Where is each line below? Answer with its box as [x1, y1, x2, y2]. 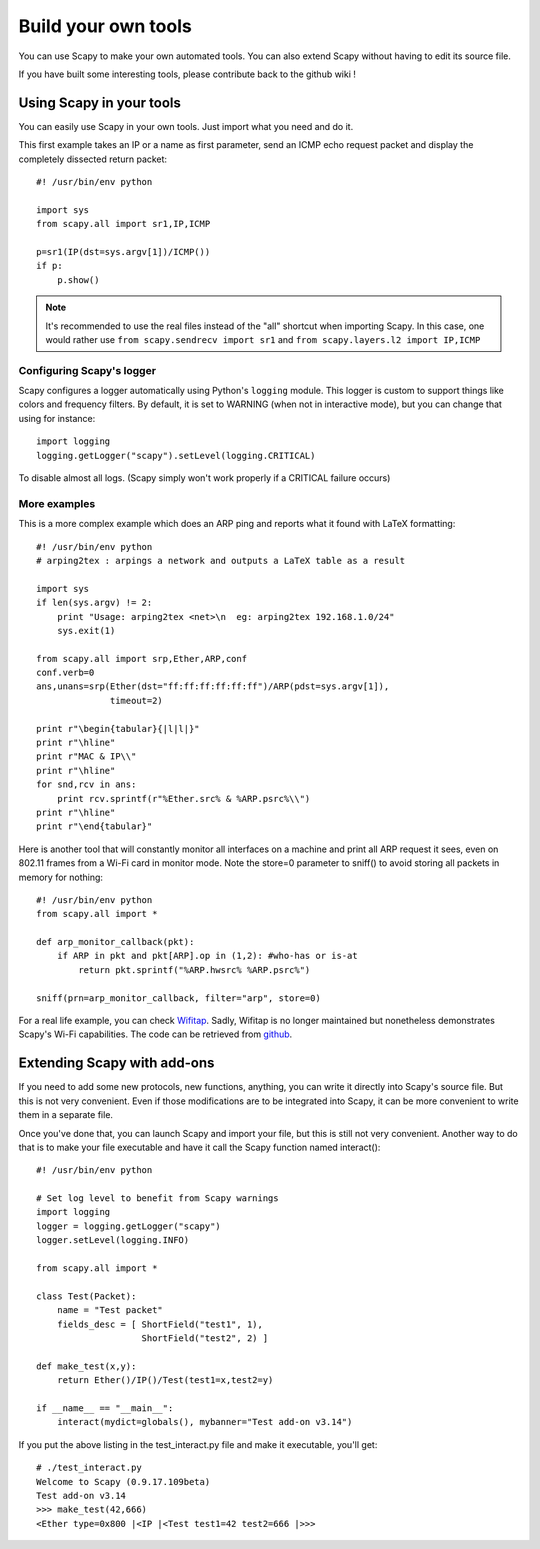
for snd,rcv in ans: [36, 779, 137, 790]
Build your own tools [18, 15, 192, 37]
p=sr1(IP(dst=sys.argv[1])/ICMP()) [36, 246, 211, 257]
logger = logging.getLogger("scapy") [36, 1220, 222, 1232]
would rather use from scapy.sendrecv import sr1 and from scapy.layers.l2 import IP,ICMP [45, 333, 481, 345]
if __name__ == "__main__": [36, 1402, 174, 1414]
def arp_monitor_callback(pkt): [36, 936, 195, 948]
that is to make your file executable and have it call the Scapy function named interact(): [18, 1141, 381, 1153]
